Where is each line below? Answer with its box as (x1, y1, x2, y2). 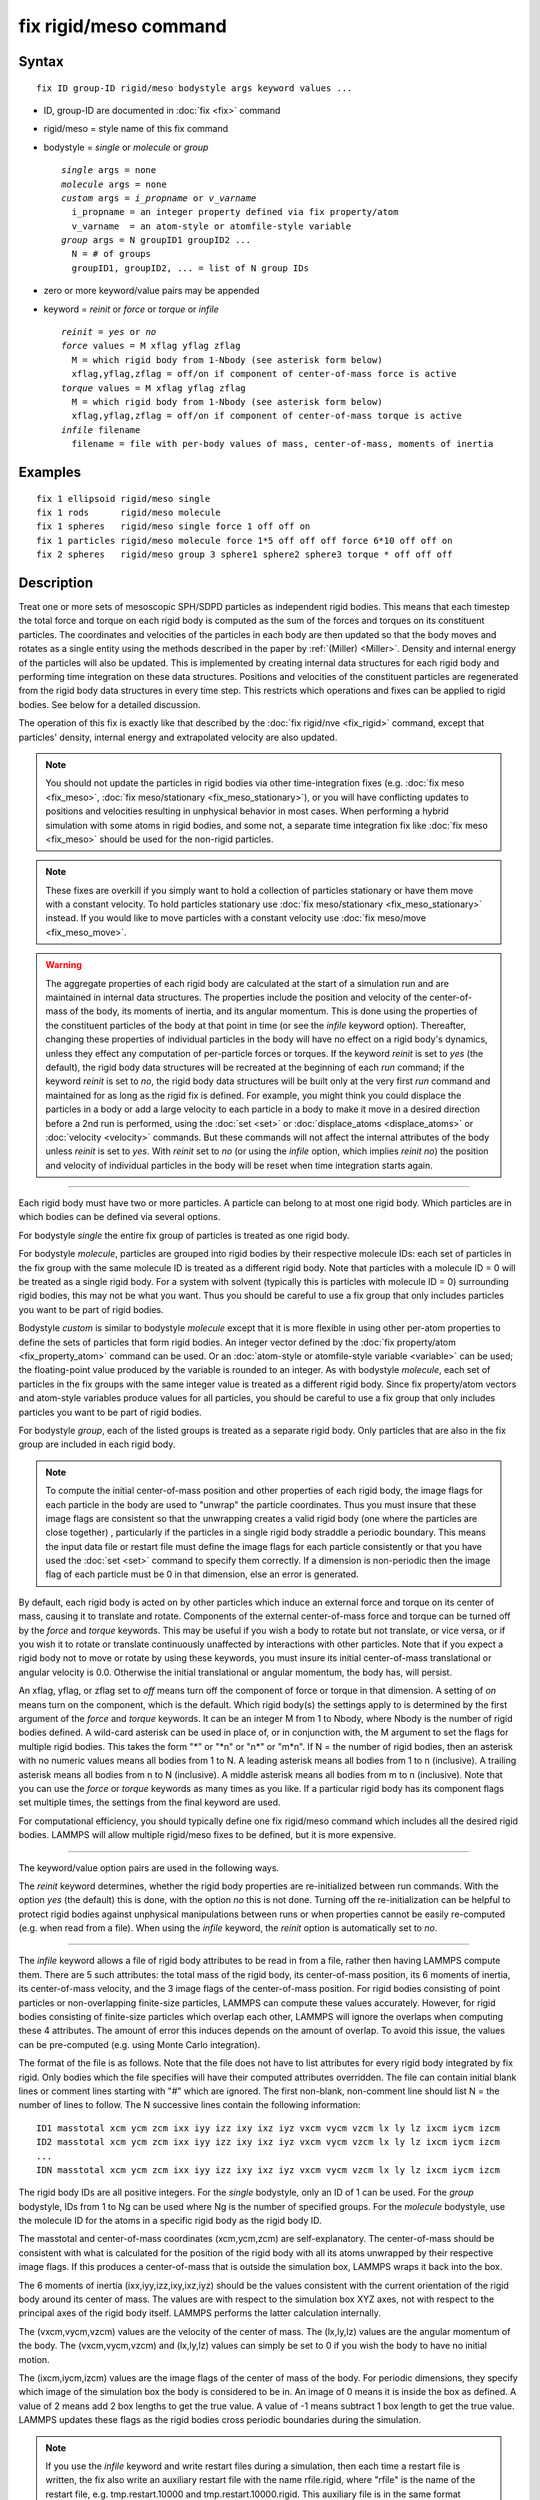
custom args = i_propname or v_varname (61, 192, 257, 204)
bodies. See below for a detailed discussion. (18, 698, 201, 710)
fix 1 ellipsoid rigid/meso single (36, 493, 211, 504)
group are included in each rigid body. (18, 1438, 176, 1450)
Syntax (18, 53, 64, 70)
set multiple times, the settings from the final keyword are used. (18, 1796, 281, 1809)
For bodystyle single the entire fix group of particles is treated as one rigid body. (18, 1229, 350, 1241)
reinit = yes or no (61, 326, 157, 338)
